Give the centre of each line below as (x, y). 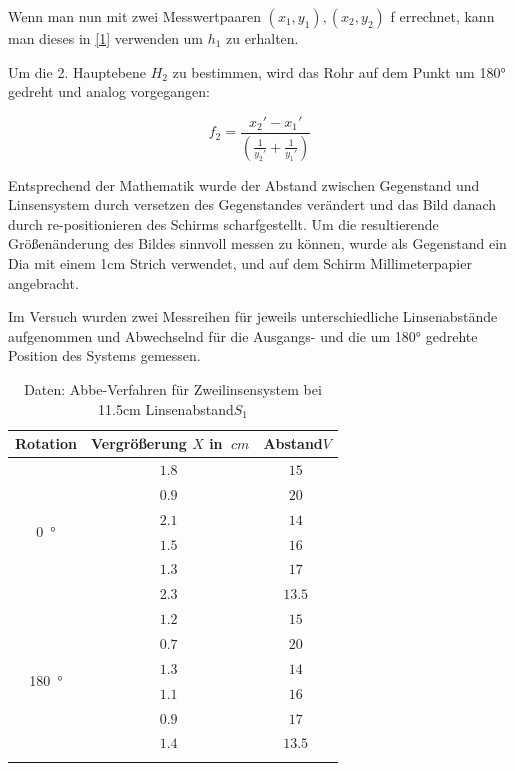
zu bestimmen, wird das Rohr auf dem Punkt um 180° (339, 71)
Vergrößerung (138, 443)
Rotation (46, 443)
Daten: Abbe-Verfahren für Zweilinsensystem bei (173, 389)
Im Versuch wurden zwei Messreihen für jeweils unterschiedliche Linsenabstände (253, 316)
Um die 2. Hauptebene (77, 71)
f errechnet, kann (442, 16)
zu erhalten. (262, 38)
